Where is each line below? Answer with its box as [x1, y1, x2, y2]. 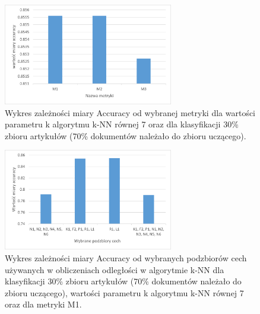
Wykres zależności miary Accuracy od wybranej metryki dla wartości [5, 106, 256, 118]
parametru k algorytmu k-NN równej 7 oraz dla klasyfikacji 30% [5, 118, 239, 130]
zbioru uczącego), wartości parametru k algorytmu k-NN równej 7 [5, 286, 244, 299]
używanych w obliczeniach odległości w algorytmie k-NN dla [5, 263, 224, 275]
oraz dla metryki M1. [5, 298, 82, 310]
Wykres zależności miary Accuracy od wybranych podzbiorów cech [5, 252, 247, 264]
